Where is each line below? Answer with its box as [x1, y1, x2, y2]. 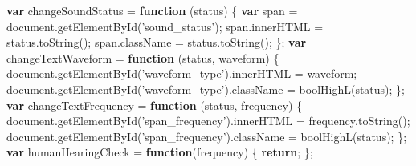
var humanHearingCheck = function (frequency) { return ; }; [6, 144, 313, 160]
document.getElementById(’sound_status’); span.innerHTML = [6, 18, 324, 34]
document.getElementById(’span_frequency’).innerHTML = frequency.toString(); [6, 112, 410, 129]
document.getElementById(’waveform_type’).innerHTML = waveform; [6, 65, 357, 82]
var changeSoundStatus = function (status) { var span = [6, 2, 298, 18]
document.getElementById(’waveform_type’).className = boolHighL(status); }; [6, 80, 405, 97]
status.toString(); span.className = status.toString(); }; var [6, 34, 307, 51]
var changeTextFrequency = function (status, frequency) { [6, 96, 302, 113]
